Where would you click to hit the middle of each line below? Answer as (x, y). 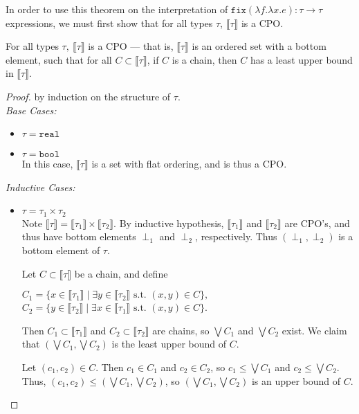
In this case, (47, 164)
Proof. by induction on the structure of (88, 96)
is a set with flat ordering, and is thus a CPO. (189, 164)
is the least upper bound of (169, 344)
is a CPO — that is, (131, 46)
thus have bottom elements (79, 236)
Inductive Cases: (40, 187)
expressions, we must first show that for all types (109, 22)
